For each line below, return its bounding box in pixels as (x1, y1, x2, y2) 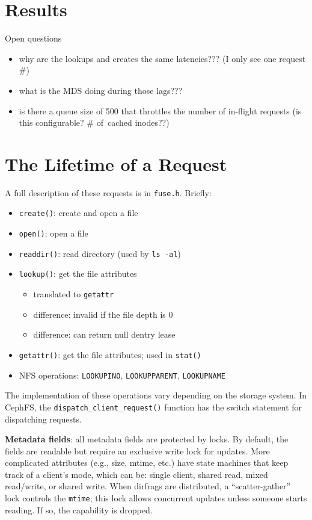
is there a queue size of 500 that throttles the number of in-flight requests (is (19, 104, 302, 117)
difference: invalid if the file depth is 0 (33, 308, 173, 320)
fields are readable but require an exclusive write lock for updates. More (5, 444, 270, 457)
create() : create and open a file (19, 206, 138, 219)
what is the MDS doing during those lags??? (19, 84, 183, 96)
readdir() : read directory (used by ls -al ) (19, 247, 181, 259)
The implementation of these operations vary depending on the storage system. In (5, 389, 307, 401)
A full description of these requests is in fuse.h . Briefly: (5, 186, 212, 199)
